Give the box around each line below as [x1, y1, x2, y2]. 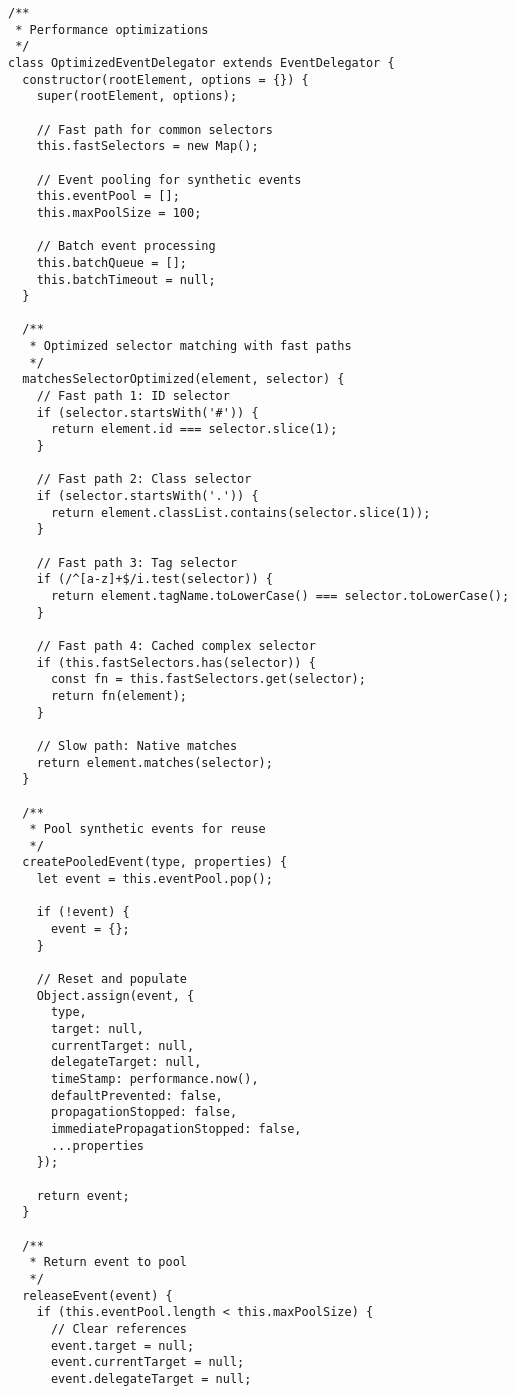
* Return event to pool [29, 1255, 187, 1270]
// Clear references [50, 1321, 187, 1336]
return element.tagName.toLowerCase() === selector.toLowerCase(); [50, 588, 510, 603]
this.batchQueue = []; [36, 255, 187, 270]
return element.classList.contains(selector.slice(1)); [50, 505, 431, 520]
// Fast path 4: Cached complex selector [36, 638, 316, 653]
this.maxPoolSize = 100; [36, 205, 202, 220]
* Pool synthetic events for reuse [29, 822, 266, 837]
